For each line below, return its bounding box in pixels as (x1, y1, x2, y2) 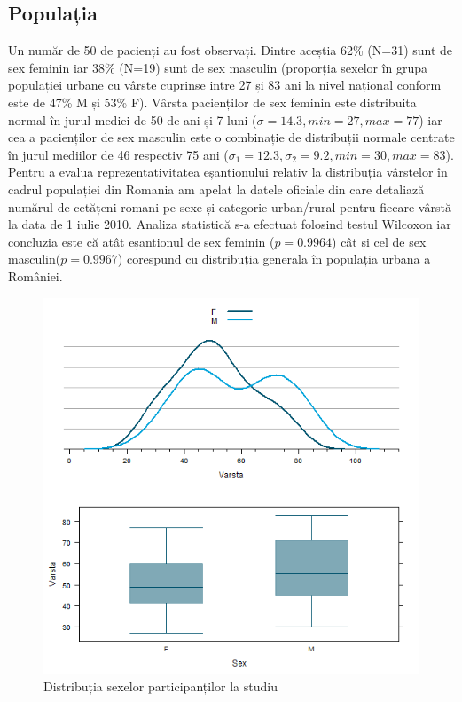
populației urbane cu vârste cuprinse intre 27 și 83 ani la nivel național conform (8, 75, 442, 94)
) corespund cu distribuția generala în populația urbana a (117, 249, 431, 268)
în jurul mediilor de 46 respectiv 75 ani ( (8, 145, 229, 163)
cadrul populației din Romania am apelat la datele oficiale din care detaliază (8, 179, 425, 198)
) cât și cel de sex (332, 232, 427, 250)
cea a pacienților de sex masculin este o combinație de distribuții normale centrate (8, 128, 455, 146)
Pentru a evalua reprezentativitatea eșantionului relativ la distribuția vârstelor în (8, 162, 448, 181)
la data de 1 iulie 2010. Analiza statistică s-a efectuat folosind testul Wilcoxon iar (8, 215, 451, 233)
